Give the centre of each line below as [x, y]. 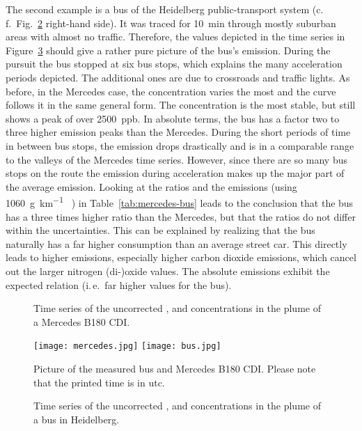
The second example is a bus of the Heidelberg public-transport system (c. [165, 9]
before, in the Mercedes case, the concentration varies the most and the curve [171, 91]
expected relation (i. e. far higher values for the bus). [119, 284]
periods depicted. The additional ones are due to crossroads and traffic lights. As [178, 77]
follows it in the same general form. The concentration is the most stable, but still [181, 105]
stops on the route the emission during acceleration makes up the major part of [175, 173]
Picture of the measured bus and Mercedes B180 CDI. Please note [175, 368]
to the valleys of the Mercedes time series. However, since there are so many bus [177, 159]
